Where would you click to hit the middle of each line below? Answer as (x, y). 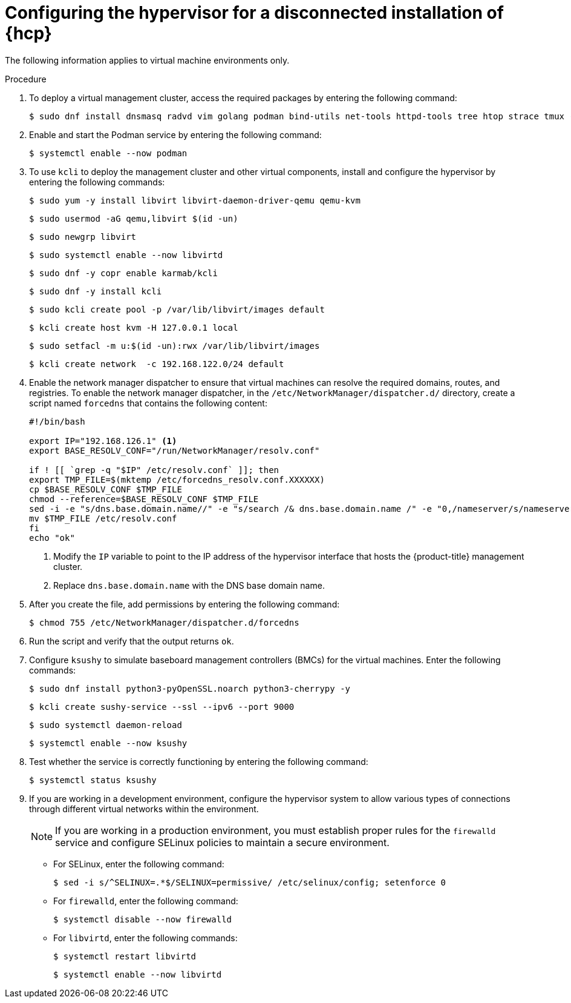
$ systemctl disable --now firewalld (143, 919)
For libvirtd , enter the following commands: (145, 938)
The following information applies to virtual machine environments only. (147, 60)
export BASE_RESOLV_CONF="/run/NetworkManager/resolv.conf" (175, 450)
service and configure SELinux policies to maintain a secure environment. (222, 842)
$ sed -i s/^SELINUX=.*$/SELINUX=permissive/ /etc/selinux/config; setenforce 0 (250, 882)
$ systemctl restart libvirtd (125, 956)
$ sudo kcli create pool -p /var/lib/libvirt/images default (177, 309)
